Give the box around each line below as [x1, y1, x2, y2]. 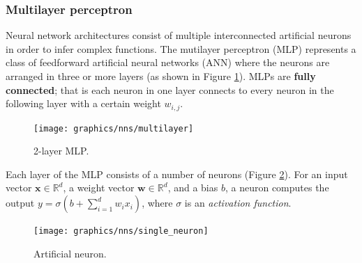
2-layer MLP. [33, 143, 89, 158]
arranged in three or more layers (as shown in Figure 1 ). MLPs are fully [6, 69, 316, 83]
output [6, 196, 35, 210]
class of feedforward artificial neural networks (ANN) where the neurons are [6, 55, 330, 70]
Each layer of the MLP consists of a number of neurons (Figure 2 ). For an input [6, 166, 348, 181]
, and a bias [167, 180, 218, 195]
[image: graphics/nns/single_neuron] [33, 226, 209, 237]
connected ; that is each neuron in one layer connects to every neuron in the [6, 82, 334, 97]
